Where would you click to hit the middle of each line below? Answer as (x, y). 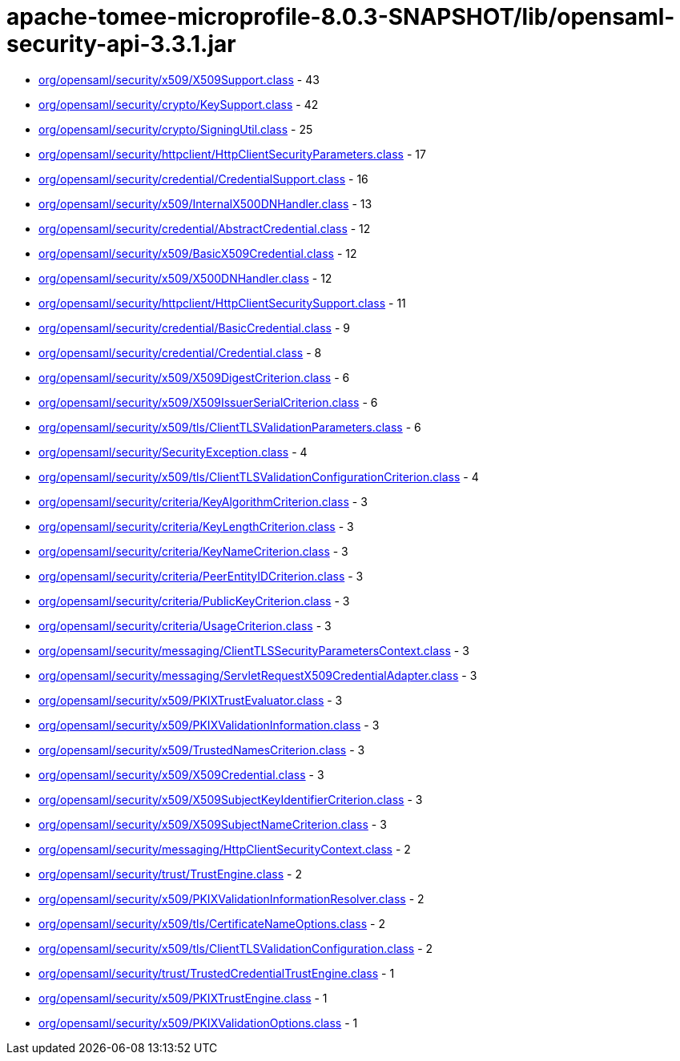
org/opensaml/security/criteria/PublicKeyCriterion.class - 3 (194, 601)
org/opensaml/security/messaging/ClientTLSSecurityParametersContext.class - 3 (254, 650)
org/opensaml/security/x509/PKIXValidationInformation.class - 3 (209, 725)
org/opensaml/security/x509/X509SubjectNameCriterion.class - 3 (213, 824)
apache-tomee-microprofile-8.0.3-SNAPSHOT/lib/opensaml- (341, 17)
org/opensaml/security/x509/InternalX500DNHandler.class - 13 (205, 203)
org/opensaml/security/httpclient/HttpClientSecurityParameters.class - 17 (232, 154)
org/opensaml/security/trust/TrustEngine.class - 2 (170, 874)
